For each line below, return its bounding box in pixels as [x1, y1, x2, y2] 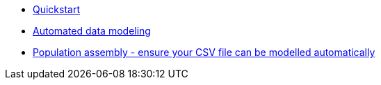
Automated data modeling [33, 25, 151, 37]
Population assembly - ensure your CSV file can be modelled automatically [33, 46, 375, 58]
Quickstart [33, 3, 81, 15]
